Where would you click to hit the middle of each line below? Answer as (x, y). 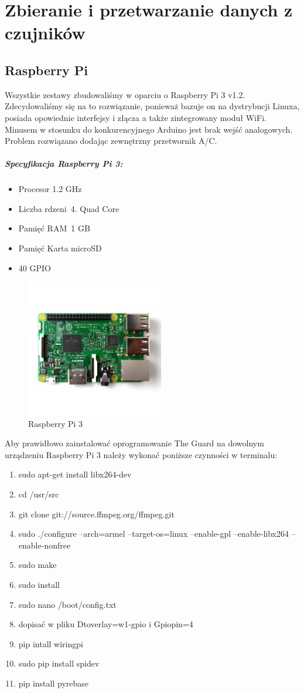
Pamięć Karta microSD (60, 248)
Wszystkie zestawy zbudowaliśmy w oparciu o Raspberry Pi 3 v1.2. (125, 94)
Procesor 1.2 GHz (50, 189)
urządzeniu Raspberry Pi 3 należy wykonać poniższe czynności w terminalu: (141, 454)
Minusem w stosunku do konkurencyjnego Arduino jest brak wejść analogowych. (149, 129)
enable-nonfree (45, 545)
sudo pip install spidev (59, 663)
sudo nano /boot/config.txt (67, 604)
